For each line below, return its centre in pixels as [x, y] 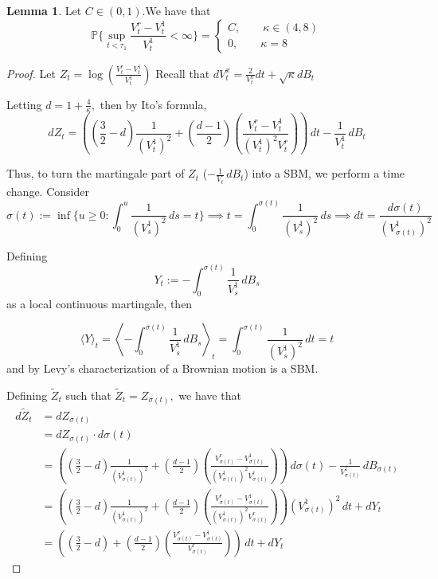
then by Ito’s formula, [153, 104]
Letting [24, 104]
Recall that [183, 73]
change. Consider [48, 191]
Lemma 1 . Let [44, 10]
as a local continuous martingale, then [100, 303]
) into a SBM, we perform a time [325, 173]
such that [88, 395]
